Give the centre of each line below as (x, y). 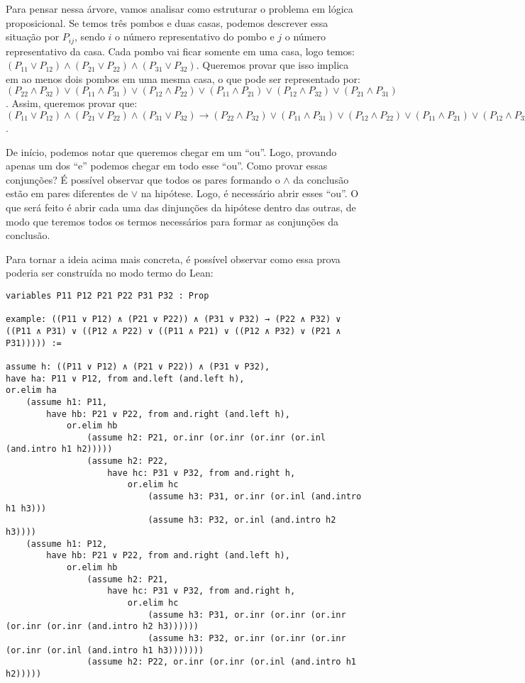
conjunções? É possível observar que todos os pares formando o (143, 179)
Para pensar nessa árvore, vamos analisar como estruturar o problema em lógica (179, 9)
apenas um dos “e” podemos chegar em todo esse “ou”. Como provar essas (167, 166)
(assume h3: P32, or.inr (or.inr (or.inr (247, 638)
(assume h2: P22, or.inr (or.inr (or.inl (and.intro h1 (221, 662)
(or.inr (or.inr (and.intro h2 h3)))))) (103, 627)
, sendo (90, 37)
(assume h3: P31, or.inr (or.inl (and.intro (255, 497)
